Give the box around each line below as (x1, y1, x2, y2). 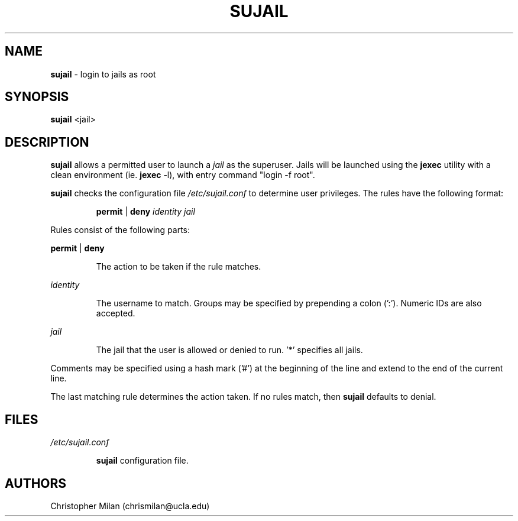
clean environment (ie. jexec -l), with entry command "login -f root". (50, 170, 315, 180)
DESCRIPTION (5, 134, 89, 150)
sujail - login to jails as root (50, 69, 156, 79)
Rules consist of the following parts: (50, 225, 190, 235)
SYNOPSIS (5, 89, 69, 105)
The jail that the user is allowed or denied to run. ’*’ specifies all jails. (96, 345, 363, 355)
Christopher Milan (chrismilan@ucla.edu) (50, 500, 210, 511)
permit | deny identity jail (96, 206, 195, 217)
